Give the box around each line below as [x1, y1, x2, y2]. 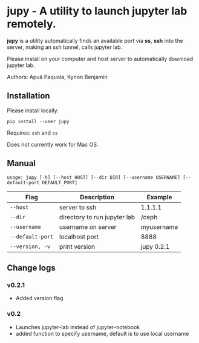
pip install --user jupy [7, 118, 70, 124]
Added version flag [15, 295, 64, 302]
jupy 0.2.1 [140, 242, 170, 251]
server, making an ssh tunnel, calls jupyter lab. [7, 43, 123, 51]
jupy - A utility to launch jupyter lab [7, 4, 188, 18]
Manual [7, 158, 36, 168]
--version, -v [10, 243, 51, 250]
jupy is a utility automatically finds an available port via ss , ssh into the [7, 37, 183, 44]
